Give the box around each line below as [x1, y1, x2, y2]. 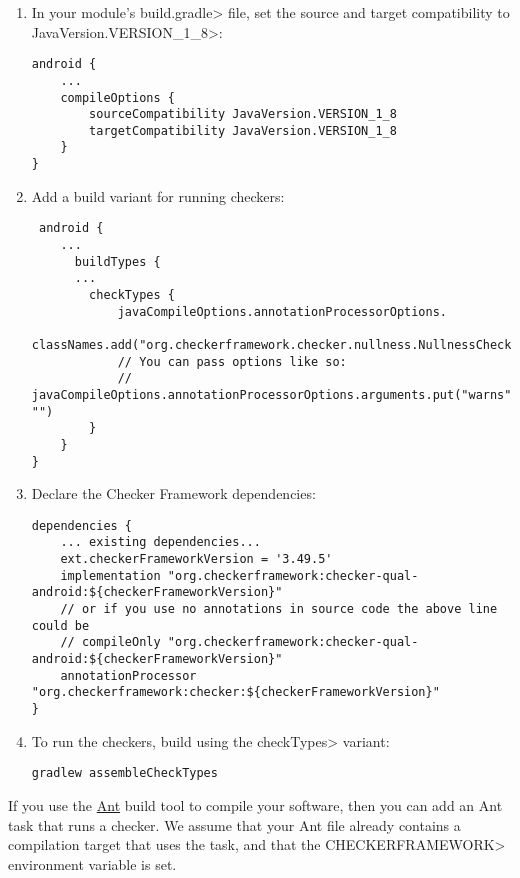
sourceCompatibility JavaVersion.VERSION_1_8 [89, 107, 397, 122]
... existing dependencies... [60, 535, 261, 550]
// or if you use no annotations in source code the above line [60, 602, 498, 617]
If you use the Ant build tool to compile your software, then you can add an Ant [8, 794, 503, 815]
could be [31, 618, 90, 633]
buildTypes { [74, 254, 161, 269]
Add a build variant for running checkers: [31, 185, 285, 206]
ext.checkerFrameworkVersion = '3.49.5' [60, 552, 333, 567]
